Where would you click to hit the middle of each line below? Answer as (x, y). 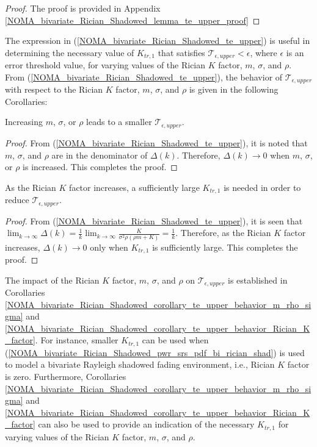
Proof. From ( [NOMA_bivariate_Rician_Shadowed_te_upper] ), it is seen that (154, 220)
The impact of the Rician (52, 280)
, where (264, 52)
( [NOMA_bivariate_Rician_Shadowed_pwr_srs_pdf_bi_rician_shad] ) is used (155, 352)
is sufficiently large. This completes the (225, 247)
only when (109, 247)
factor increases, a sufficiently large (134, 187)
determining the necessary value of (70, 52)
